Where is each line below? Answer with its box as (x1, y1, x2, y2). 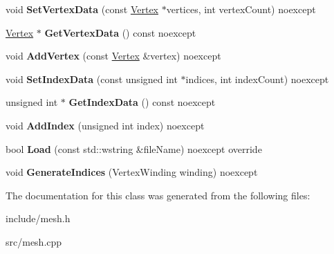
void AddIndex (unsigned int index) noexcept (6, 118, 205, 132)
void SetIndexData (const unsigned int (6, 71, 178, 86)
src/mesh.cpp (6, 234, 62, 248)
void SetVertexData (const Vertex (6, 2, 158, 16)
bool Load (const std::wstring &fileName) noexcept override (6, 141, 262, 156)
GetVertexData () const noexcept (44, 25, 196, 39)
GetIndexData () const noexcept (68, 95, 216, 109)
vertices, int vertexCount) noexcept (166, 2, 316, 16)
